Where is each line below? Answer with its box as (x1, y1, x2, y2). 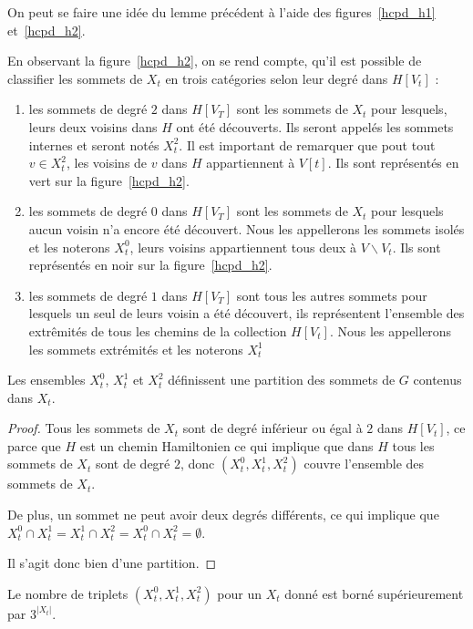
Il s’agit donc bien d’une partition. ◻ (7, 553, 217, 572)
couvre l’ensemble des (303, 454, 425, 473)
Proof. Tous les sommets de (7, 418, 160, 438)
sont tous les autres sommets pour (236, 285, 427, 304)
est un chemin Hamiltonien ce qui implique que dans (79, 436, 374, 455)
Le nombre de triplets (7, 583, 129, 603)
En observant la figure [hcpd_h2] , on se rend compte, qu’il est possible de (7, 51, 422, 70)
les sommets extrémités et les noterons (28, 339, 243, 358)
